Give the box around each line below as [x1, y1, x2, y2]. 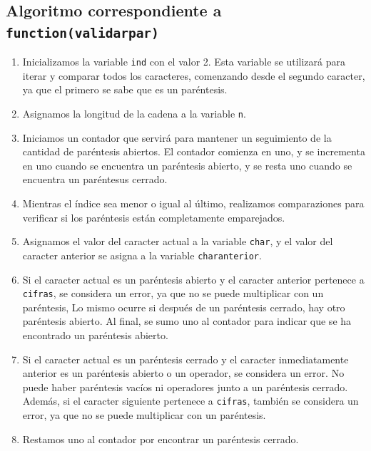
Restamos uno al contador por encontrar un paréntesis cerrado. [22, 431, 299, 446]
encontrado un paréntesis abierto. [22, 327, 168, 342]
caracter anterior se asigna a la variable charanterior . [22, 247, 262, 262]
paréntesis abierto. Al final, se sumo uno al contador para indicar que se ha [22, 313, 352, 328]
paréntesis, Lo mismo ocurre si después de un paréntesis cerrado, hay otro [22, 299, 345, 314]
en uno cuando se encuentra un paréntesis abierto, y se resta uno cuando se [22, 157, 352, 172]
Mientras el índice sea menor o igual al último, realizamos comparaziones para [22, 196, 365, 211]
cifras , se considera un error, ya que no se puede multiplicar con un [22, 286, 324, 301]
